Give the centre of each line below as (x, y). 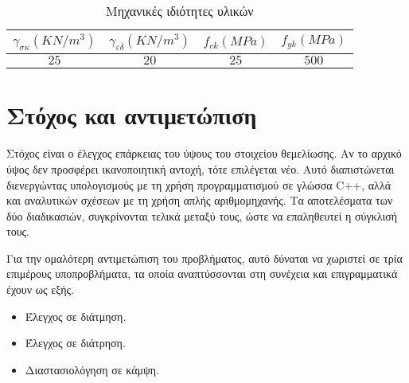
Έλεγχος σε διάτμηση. (76, 316)
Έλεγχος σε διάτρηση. (75, 343)
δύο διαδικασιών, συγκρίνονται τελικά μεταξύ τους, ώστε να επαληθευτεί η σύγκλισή (202, 215)
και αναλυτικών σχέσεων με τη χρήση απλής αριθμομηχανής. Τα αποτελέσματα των (200, 200)
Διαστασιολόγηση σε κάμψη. (92, 369)
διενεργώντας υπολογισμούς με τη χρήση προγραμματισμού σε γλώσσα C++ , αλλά (199, 184)
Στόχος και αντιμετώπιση (132, 115)
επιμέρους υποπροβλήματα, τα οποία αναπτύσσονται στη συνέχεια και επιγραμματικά (202, 274)
